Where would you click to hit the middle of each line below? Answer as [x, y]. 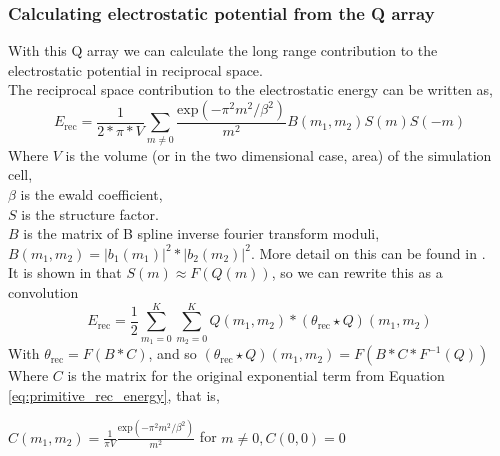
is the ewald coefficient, [91, 193]
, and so [172, 353]
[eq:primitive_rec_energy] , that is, [114, 394]
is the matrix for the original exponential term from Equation [256, 375]
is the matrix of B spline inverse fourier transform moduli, [201, 233]
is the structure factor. [90, 213]
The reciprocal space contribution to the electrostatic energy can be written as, [250, 89]
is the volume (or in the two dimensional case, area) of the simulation [278, 154]
